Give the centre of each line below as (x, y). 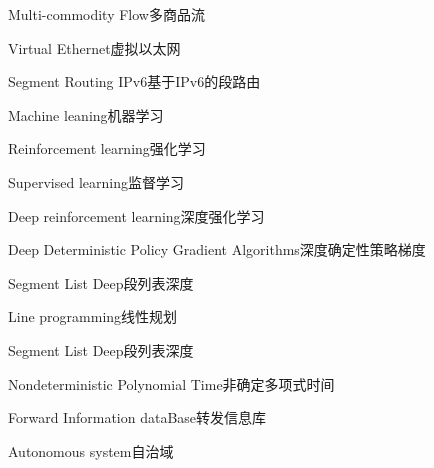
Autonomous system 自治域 (91, 450)
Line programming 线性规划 (93, 316)
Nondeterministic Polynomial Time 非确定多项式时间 (171, 383)
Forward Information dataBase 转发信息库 (137, 417)
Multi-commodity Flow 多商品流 (106, 14)
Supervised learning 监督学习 (96, 181)
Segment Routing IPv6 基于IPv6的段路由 (134, 81)
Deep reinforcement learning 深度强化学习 (136, 215)
